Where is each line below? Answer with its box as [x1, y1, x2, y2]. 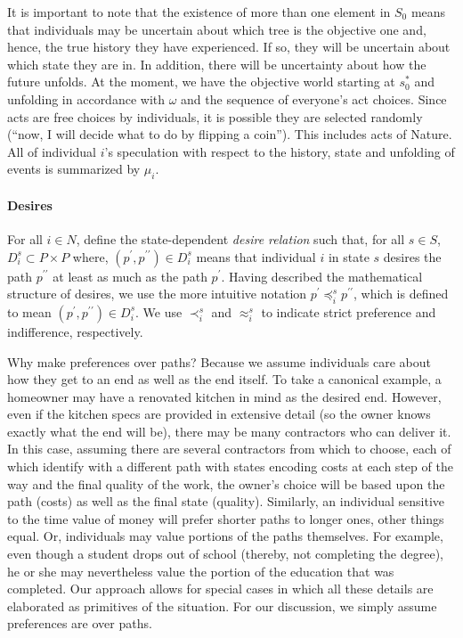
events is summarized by [7, 159, 141, 178]
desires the [383, 247, 442, 266]
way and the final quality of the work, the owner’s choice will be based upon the [7, 474, 445, 493]
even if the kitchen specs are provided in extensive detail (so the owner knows [7, 405, 431, 423]
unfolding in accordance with [7, 89, 166, 108]
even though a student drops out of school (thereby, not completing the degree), [7, 544, 443, 563]
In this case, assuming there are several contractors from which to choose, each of [7, 439, 451, 458]
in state [328, 247, 370, 266]
